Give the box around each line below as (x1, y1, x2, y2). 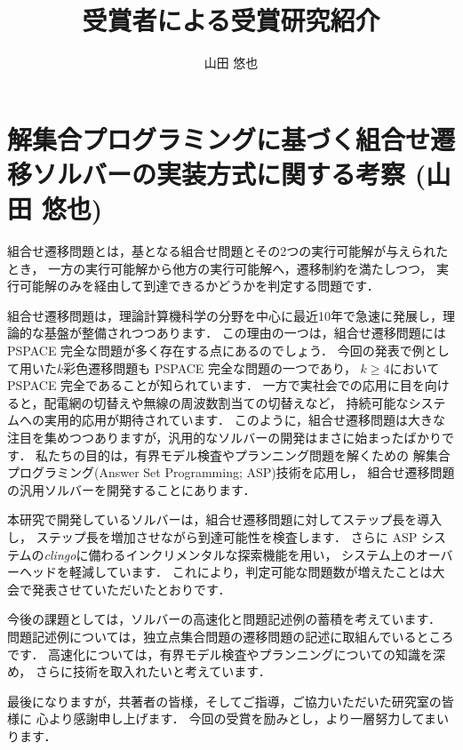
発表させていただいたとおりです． (31, 579, 231, 598)
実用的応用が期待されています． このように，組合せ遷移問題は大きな (44, 411, 445, 429)
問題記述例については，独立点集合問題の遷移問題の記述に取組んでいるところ (7, 626, 454, 645)
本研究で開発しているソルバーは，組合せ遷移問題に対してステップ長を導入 (7, 510, 443, 529)
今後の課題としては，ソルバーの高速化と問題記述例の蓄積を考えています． (7, 610, 442, 628)
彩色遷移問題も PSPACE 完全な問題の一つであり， (63, 358, 356, 377)
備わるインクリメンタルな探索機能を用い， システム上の (88, 545, 416, 563)
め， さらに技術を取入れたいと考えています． (7, 662, 271, 681)
